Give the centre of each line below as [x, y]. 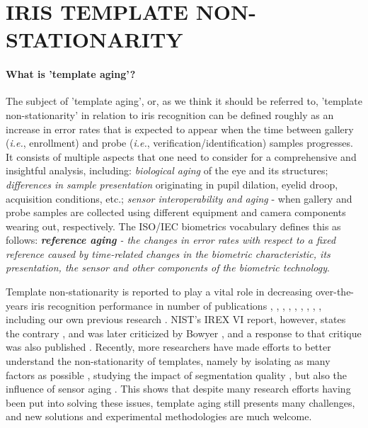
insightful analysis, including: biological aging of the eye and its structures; [167, 170]
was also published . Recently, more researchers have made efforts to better [168, 347]
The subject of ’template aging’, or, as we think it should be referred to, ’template [184, 101]
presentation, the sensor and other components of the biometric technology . [168, 267]
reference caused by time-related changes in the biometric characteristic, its [168, 253]
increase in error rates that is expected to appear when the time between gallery [180, 129]
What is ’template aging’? [71, 74]
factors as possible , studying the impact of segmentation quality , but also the [177, 374]
